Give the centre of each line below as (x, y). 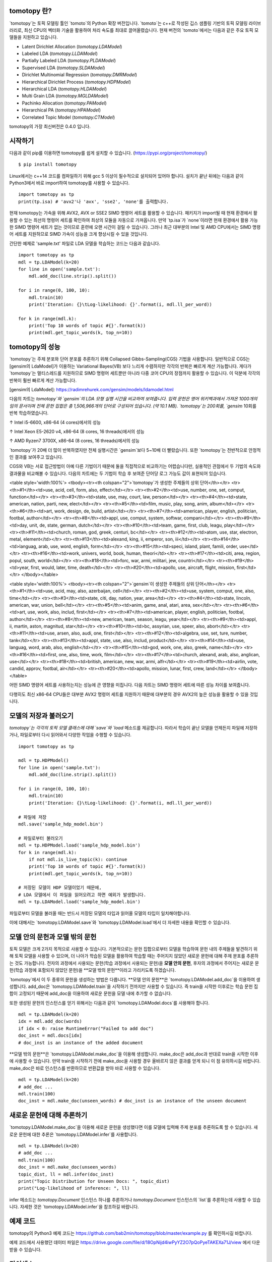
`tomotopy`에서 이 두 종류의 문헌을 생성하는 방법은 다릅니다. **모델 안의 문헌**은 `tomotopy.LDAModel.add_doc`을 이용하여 (132, 979)
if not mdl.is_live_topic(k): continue (78, 859)
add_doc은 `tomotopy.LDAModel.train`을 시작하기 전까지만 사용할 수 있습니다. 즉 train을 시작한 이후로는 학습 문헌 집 (143, 986)
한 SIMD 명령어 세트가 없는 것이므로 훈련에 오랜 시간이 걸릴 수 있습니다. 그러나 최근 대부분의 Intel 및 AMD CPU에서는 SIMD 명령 (135, 227)
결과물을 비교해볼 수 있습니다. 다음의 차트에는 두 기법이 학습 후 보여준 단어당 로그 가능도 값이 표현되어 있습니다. (118, 473)
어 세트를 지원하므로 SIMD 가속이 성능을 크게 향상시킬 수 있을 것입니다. (79, 234)
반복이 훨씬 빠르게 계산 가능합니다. (43, 380)
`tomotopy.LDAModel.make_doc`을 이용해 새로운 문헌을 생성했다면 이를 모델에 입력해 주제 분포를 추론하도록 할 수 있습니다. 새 (133, 1127)
